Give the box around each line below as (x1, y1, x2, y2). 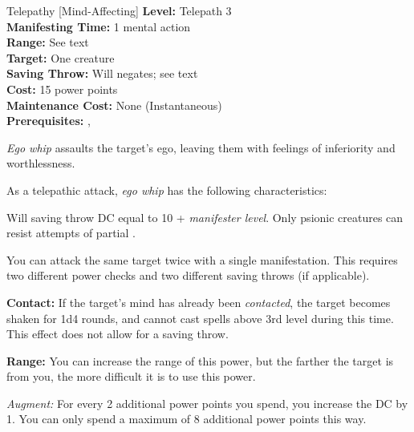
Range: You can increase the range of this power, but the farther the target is (6, 352, 394, 369)
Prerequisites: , (6, 112, 91, 129)
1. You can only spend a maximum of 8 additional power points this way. (6, 410, 367, 427)
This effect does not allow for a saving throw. (6, 325, 229, 342)
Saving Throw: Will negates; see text (6, 65, 198, 82)
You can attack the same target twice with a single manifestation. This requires (6, 251, 398, 268)
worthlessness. (6, 155, 75, 172)
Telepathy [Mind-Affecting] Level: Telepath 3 (6, 2, 232, 18)
